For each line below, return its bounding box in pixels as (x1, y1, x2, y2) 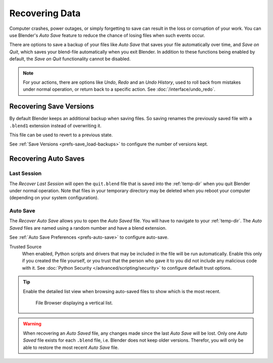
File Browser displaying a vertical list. (35, 300, 113, 306)
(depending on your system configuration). (9, 195, 99, 201)
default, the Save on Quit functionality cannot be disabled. (9, 56, 131, 62)
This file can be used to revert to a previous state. (9, 132, 113, 138)
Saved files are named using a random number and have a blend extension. (9, 225, 167, 231)
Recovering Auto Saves (9, 155, 85, 163)
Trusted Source (9, 243, 42, 249)
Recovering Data (9, 8, 81, 19)
